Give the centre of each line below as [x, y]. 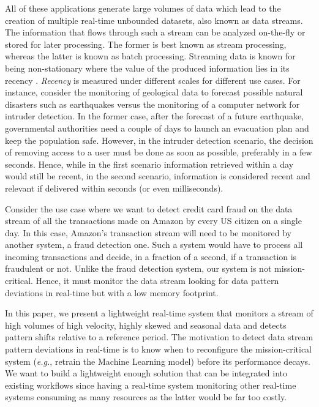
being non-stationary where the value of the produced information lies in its [147, 68]
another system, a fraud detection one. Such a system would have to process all [154, 245]
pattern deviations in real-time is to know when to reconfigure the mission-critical [158, 349]
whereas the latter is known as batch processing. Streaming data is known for [150, 56]
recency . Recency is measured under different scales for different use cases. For [153, 80]
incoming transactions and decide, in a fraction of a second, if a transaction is [151, 256]
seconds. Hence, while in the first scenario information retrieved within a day [149, 164]
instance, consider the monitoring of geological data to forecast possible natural [154, 92]
